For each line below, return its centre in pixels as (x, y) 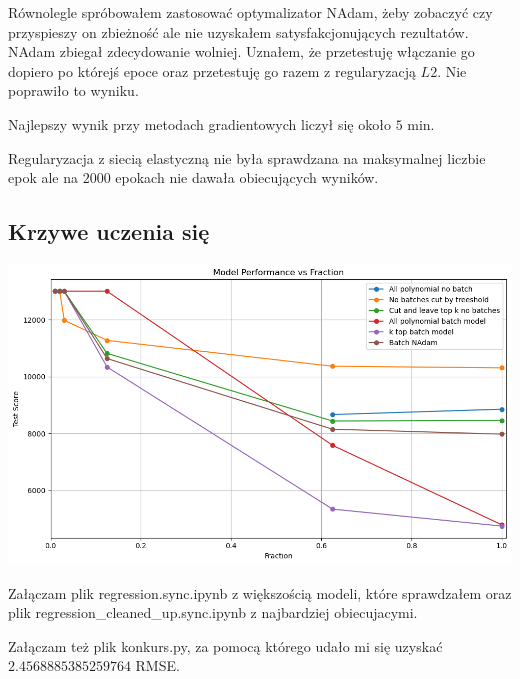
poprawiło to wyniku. (73, 90)
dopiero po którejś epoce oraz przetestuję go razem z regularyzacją (212, 70)
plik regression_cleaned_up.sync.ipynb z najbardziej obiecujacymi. (213, 612)
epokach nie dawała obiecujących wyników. (247, 177)
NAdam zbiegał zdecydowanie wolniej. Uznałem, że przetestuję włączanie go (241, 51)
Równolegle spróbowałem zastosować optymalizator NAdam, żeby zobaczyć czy (250, 12)
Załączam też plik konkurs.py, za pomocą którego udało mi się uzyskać (225, 645)
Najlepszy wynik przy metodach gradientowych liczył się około (199, 123)
